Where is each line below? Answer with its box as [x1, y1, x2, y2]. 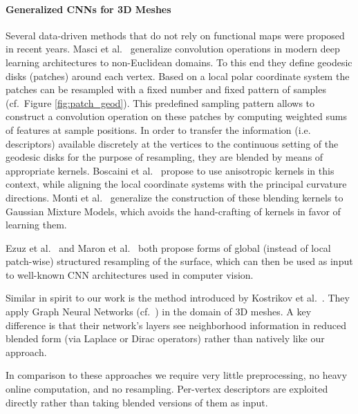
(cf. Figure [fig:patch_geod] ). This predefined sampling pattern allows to [6, 95, 315, 110]
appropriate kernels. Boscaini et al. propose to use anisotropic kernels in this [6, 163, 335, 177]
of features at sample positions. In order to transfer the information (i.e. [6, 122, 311, 137]
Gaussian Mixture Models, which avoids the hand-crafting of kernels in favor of [6, 204, 341, 218]
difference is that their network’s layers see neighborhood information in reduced [6, 317, 346, 332]
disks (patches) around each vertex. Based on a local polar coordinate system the [6, 68, 350, 83]
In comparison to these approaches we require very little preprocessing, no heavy [6, 368, 348, 382]
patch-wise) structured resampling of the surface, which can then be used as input [6, 254, 353, 268]
